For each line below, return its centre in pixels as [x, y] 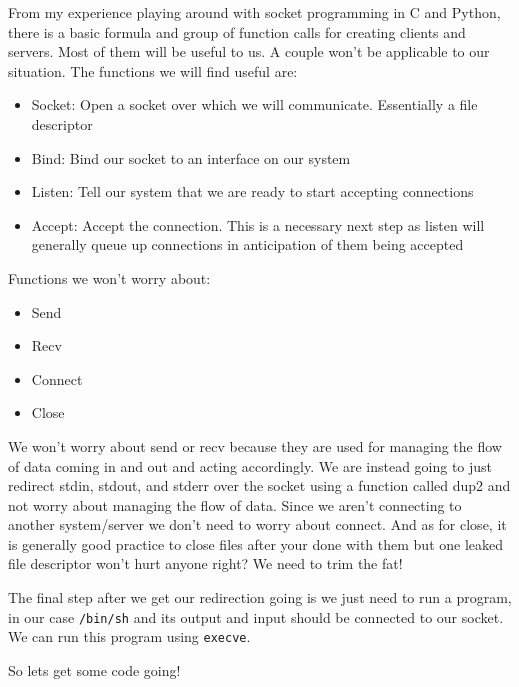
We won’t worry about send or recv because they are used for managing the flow [255, 445]
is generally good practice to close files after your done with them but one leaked [256, 543]
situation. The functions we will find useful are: [153, 70]
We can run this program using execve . [129, 636]
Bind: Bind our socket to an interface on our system [191, 157]
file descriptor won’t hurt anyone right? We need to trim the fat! [205, 563]
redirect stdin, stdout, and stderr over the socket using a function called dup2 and [259, 485]
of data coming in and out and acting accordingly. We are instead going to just [250, 465]
